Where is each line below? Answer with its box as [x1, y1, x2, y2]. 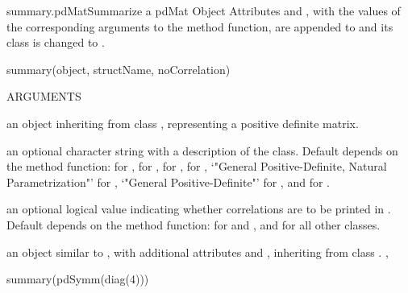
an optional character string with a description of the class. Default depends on [6, 142, 398, 159]
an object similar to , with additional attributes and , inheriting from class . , [6, 243, 389, 260]
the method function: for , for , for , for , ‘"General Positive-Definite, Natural [6, 158, 387, 175]
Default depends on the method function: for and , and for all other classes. [6, 216, 381, 233]
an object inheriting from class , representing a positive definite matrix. [6, 114, 359, 131]
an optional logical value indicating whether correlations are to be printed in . [6, 200, 391, 217]
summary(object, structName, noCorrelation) [6, 60, 231, 77]
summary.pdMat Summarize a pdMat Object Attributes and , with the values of [6, 2, 401, 19]
